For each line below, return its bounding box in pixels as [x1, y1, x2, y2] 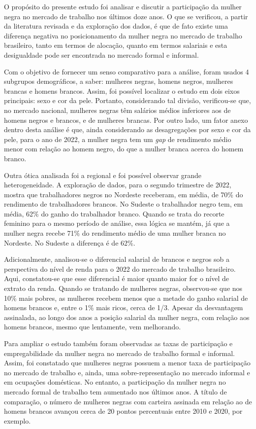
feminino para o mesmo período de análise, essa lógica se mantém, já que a [4, 218, 230, 228]
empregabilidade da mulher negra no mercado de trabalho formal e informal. [4, 348, 235, 358]
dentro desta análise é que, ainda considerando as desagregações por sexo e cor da [4, 124, 251, 135]
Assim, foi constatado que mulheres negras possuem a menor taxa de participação [4, 357, 251, 368]
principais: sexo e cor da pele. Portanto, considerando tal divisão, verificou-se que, [4, 95, 251, 106]
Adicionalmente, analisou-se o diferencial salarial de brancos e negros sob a [4, 254, 229, 264]
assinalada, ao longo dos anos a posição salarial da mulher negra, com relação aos [4, 312, 250, 322]
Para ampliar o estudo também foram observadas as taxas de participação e [4, 338, 233, 348]
